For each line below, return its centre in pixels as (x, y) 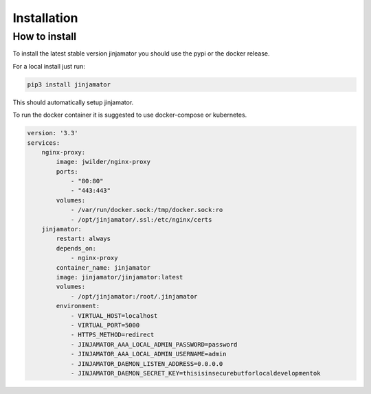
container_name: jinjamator (103, 267)
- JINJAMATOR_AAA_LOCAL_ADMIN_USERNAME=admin (148, 354)
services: (44, 143)
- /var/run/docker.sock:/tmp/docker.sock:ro (147, 210)
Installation (45, 18)
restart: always (83, 239)
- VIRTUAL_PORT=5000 (105, 325)
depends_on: (76, 248)
